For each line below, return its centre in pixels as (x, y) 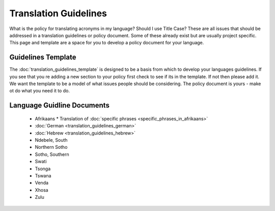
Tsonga (43, 169)
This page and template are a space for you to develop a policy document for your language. (107, 43)
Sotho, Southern (52, 154)
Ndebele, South (51, 140)
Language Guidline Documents (59, 105)
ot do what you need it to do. (39, 91)
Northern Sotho (51, 147)
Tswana (43, 175)
